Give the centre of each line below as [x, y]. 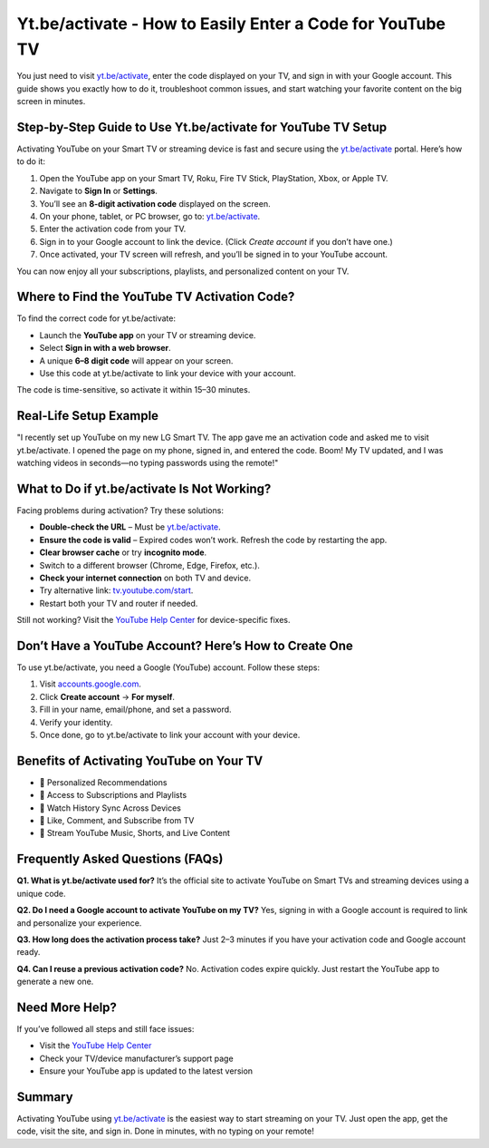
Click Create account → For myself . [107, 696]
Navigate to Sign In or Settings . [99, 191]
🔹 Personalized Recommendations [103, 782]
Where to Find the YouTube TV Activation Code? [156, 297]
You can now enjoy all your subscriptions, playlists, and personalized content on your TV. [183, 271]
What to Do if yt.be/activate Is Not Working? [144, 488]
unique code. [42, 893]
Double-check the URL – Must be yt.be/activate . [130, 527]
